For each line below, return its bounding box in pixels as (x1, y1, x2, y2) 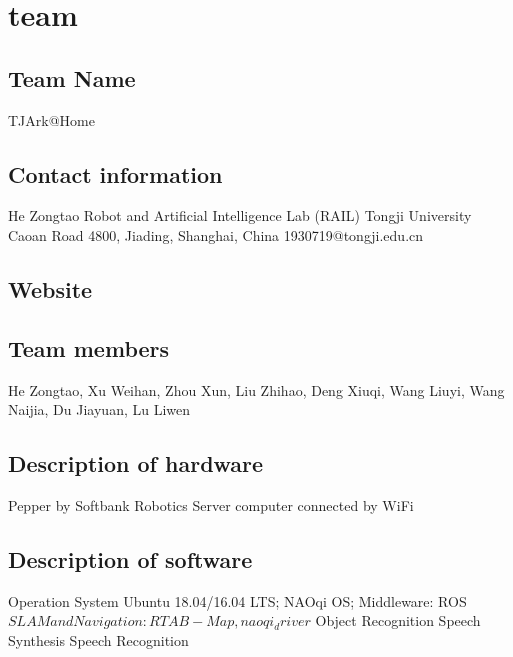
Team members (8, 332, 170, 363)
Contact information (8, 158, 223, 189)
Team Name (8, 62, 136, 93)
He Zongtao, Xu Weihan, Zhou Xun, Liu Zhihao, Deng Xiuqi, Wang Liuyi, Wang (8, 379, 505, 400)
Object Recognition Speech (315, 610, 481, 631)
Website (8, 273, 93, 304)
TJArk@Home (8, 109, 95, 130)
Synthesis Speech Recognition (8, 629, 189, 650)
